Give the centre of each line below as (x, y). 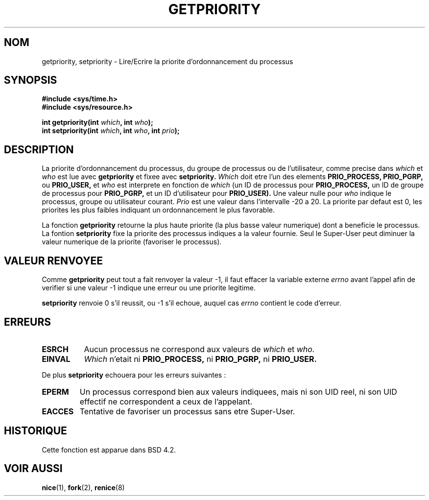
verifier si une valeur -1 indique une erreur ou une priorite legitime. (149, 288)
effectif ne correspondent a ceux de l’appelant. (166, 401)
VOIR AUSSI (33, 469)
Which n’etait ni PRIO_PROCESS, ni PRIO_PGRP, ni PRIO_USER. (200, 359)
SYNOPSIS (31, 80)
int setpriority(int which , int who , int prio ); (111, 131)
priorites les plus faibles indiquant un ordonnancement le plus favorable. (158, 210)
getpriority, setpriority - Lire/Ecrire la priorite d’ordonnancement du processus (167, 61)
